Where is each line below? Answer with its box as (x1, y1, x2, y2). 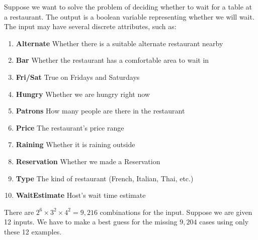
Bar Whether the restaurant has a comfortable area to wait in (16, 55, 209, 65)
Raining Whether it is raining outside (16, 139, 135, 150)
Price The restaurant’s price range (16, 122, 124, 133)
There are (4, 206, 34, 217)
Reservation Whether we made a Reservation (16, 156, 160, 166)
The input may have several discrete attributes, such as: (4, 21, 177, 32)
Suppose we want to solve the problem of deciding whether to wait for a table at (4, 2, 252, 12)
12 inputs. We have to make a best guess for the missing (4, 216, 178, 227)
